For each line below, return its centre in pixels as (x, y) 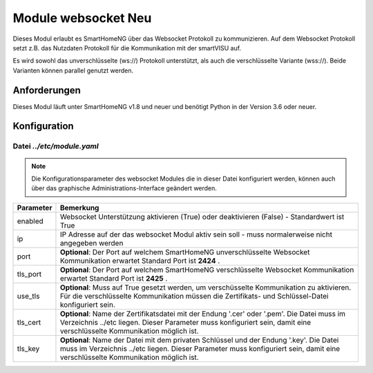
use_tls (28, 296)
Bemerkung (79, 208)
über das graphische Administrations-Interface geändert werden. (124, 188)
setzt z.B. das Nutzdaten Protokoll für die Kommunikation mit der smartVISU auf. (127, 48)
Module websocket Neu (82, 18)
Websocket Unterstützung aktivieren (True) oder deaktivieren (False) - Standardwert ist (202, 216)
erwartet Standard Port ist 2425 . (114, 278)
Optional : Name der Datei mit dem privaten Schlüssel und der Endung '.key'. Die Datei (199, 340)
